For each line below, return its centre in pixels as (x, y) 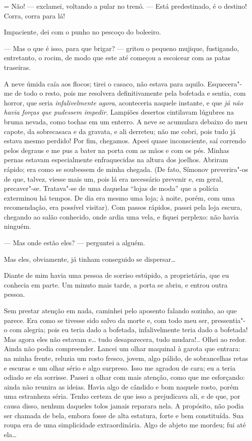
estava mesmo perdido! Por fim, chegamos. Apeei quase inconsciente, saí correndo (125, 141)
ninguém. (18, 226)
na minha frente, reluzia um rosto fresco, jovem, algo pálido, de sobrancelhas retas (126, 358)
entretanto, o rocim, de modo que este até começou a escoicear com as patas (117, 58)
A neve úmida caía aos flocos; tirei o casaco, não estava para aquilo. (105, 83)
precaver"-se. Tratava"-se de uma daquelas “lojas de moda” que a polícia (111, 188)
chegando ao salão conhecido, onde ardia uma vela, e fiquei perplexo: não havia (121, 216)
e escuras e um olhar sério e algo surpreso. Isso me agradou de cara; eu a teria (120, 367)
